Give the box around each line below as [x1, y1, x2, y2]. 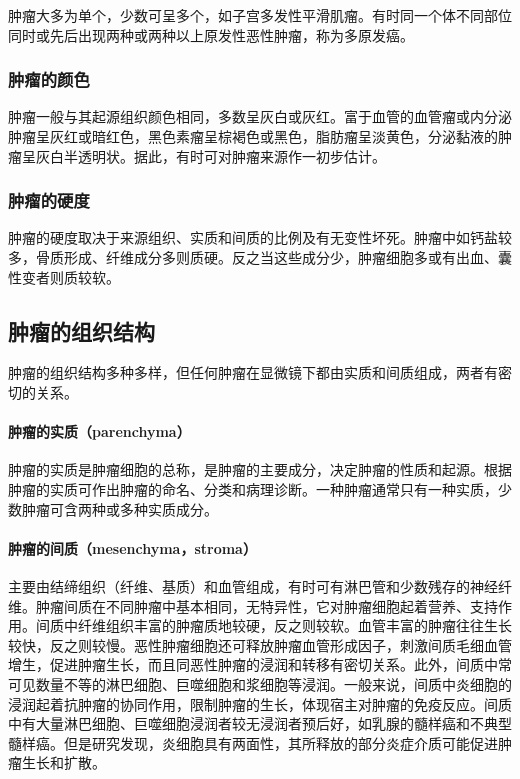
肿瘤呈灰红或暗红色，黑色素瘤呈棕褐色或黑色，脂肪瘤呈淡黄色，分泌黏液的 [8, 126, 498, 146]
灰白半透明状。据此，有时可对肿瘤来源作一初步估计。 [35, 145, 386, 166]
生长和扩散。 [21, 752, 106, 773]
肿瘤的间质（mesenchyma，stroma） [8, 537, 257, 558]
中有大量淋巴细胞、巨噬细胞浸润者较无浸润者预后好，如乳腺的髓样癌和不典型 [8, 713, 512, 734]
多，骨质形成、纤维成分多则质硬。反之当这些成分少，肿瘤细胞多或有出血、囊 [8, 247, 512, 267]
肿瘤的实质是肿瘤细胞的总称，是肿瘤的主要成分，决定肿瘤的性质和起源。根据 [8, 459, 512, 480]
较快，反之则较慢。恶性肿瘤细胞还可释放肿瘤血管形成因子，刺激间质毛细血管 [8, 634, 512, 655]
